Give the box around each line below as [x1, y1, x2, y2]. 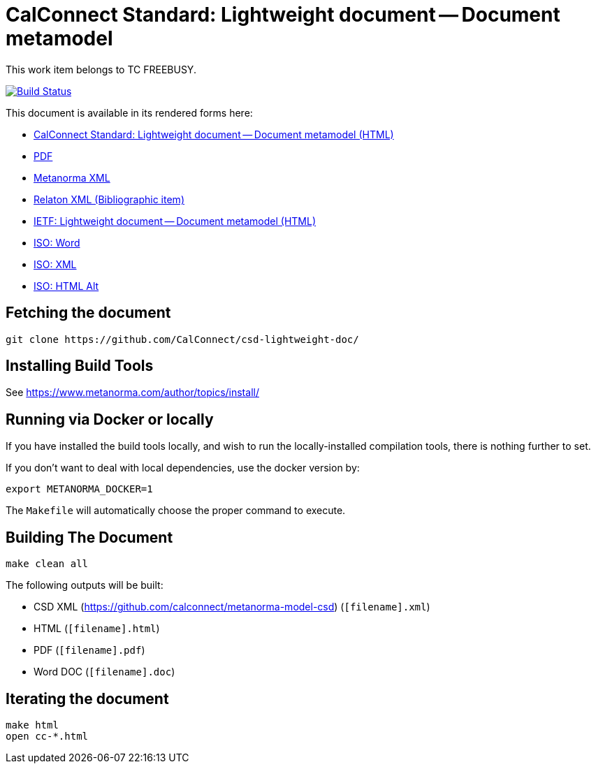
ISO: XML [34, 258, 77, 270]
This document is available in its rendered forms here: [6, 106, 253, 119]
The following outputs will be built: [6, 579, 163, 592]
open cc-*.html [6, 730, 89, 742]
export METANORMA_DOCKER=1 [6, 483, 153, 495]
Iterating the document [6, 689, 169, 708]
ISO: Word [34, 236, 80, 249]
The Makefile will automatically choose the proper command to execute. [6, 504, 346, 517]
